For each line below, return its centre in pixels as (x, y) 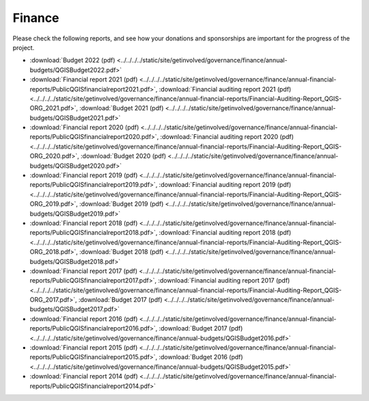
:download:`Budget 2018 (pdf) (122, 252)
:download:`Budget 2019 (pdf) (122, 204)
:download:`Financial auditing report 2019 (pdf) (225, 185)
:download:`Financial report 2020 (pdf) (84, 127)
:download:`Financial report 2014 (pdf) (84, 376)
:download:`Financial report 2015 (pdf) (84, 348)
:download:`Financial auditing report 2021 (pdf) (225, 89)
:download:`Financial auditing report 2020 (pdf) (227, 137)
